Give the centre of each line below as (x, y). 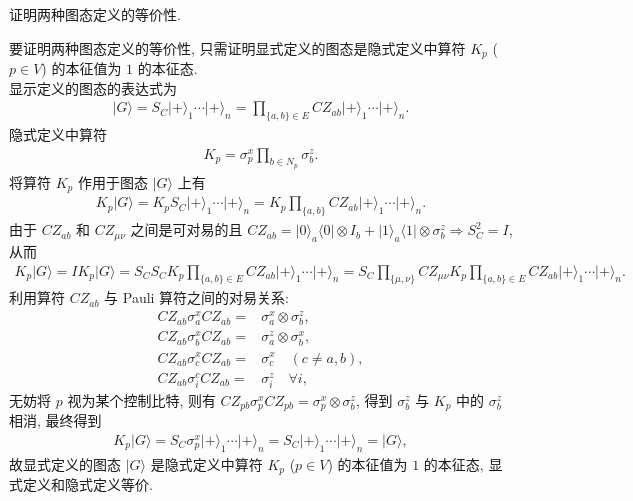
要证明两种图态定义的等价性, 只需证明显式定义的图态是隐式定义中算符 (237, 47)
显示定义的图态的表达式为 (93, 87)
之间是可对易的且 (186, 229)
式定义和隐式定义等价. (81, 484)
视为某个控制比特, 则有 (141, 399)
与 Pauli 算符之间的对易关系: (197, 297)
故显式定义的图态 (65, 463)
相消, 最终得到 (55, 420)
